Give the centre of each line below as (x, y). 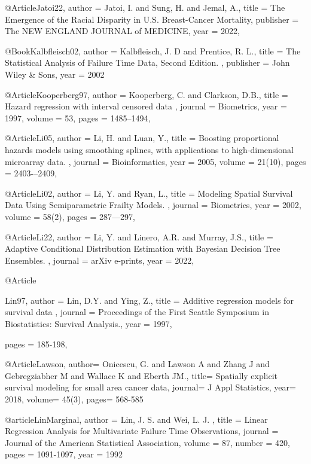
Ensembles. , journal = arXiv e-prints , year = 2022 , (100, 260)
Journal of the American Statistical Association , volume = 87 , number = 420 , (147, 442)
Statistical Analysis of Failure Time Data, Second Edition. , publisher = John (147, 62)
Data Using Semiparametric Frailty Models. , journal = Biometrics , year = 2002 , (153, 205)
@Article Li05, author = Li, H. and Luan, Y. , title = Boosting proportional (142, 138)
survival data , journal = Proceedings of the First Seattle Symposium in (137, 312)
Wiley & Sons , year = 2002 (55, 74)
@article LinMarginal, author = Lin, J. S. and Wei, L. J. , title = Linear (136, 419)
